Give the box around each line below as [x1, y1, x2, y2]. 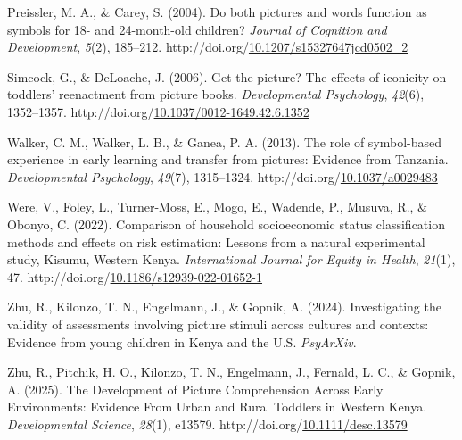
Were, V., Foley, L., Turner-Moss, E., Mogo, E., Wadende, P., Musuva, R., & [7, 197, 427, 216]
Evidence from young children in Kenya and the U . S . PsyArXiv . [7, 332, 357, 351]
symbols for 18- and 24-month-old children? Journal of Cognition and [7, 20, 387, 38]
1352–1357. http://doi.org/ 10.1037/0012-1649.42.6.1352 [7, 102, 309, 120]
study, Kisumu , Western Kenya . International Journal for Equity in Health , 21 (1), [7, 250, 456, 269]
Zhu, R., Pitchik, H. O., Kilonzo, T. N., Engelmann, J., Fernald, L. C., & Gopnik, [7, 362, 456, 381]
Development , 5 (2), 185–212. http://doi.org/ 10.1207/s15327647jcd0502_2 [7, 37, 408, 56]
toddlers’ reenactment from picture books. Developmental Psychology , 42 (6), [7, 85, 425, 104]
